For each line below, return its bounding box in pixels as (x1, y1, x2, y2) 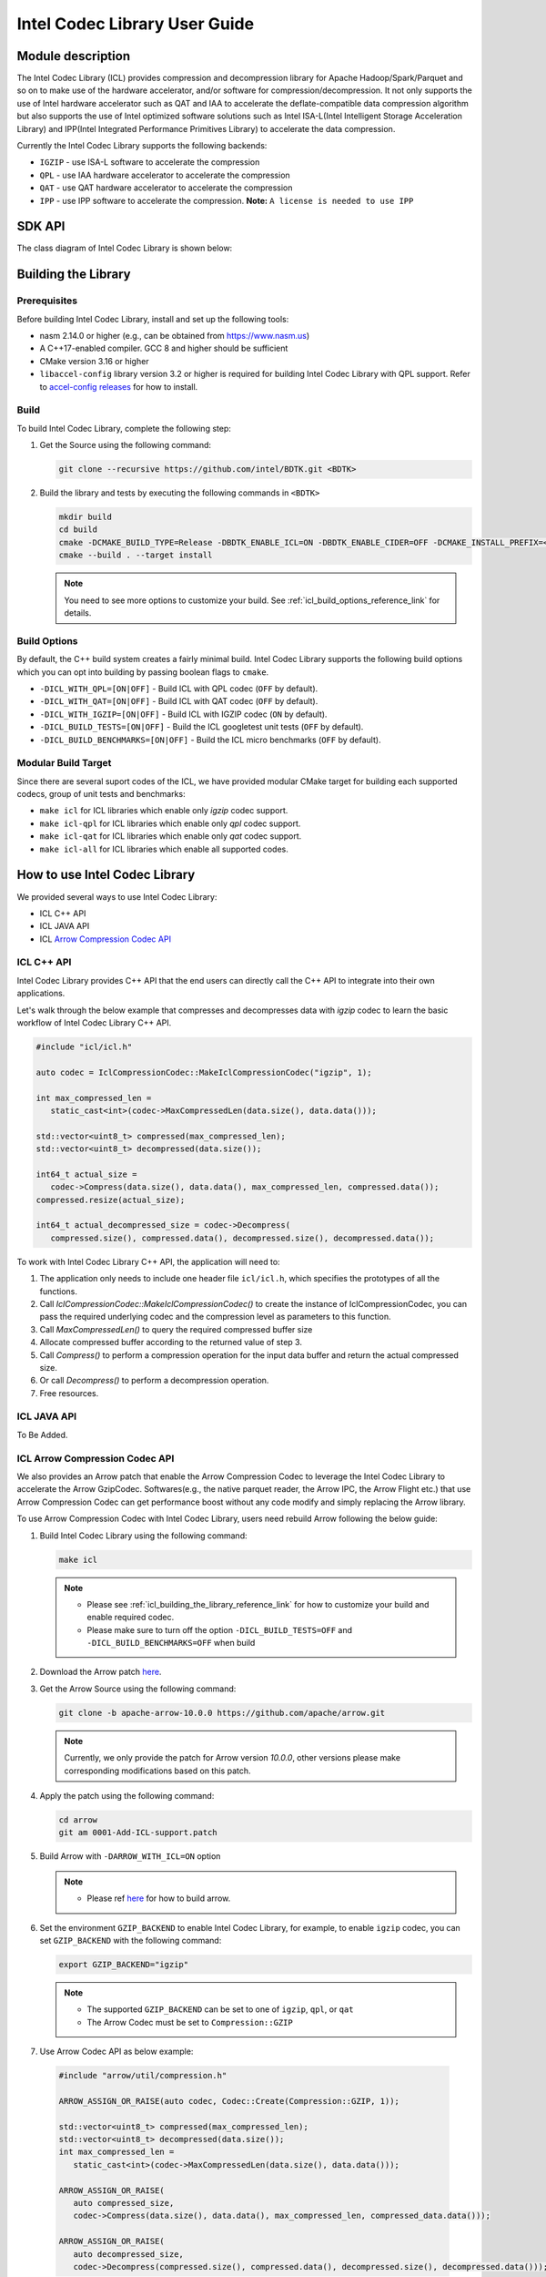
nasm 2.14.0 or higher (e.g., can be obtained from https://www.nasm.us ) (39, 331, 310, 342)
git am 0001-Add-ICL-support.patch (58, 1827, 217, 1838)
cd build (58, 525, 98, 535)
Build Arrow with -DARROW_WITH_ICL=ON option (39, 1851, 221, 1862)
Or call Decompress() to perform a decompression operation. (39, 1375, 269, 1386)
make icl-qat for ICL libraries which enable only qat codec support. (39, 831, 302, 842)
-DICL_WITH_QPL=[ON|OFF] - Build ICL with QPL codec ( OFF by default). (39, 683, 318, 694)
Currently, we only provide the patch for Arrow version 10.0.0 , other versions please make (64, 1752, 400, 1763)
